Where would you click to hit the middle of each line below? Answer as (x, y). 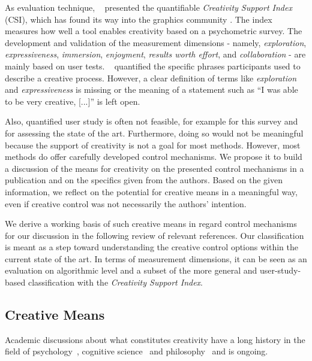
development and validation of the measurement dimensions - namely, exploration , (156, 42)
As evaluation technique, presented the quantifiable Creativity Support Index (148, 7)
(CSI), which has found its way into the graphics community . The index (139, 19)
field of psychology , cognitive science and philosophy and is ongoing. (136, 351)
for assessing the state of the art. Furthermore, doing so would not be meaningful (154, 133)
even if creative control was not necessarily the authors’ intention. (126, 203)
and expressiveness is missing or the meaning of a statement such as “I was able (151, 90)
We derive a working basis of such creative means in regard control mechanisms (151, 224)
